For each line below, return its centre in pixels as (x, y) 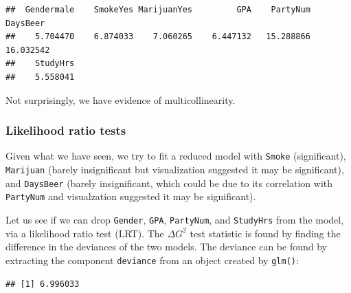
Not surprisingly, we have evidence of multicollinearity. (121, 99)
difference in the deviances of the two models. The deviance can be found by (166, 247)
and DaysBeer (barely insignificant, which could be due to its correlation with (169, 183)
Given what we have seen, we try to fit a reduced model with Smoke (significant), (176, 156)
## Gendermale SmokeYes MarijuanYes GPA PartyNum (158, 10)
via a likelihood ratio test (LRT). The (85, 233)
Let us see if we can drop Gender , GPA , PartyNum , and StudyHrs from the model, (175, 219)
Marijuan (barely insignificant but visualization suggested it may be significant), (175, 170)
